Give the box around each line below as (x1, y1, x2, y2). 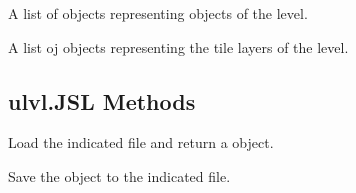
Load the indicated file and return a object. (8, 132, 274, 153)
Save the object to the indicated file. (8, 165, 231, 186)
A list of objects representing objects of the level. (8, 3, 308, 23)
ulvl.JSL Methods (8, 85, 196, 116)
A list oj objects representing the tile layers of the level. (8, 36, 349, 57)
